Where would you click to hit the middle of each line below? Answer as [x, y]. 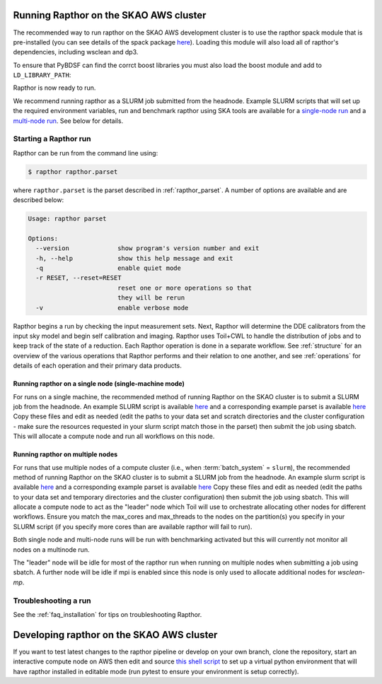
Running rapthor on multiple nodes [65, 454]
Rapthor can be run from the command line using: [86, 153]
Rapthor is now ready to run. [54, 88]
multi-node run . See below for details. [68, 121]
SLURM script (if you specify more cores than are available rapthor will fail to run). [133, 526]
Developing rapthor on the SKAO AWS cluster [115, 635]
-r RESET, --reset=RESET [79, 278]
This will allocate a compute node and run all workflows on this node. [114, 436]
